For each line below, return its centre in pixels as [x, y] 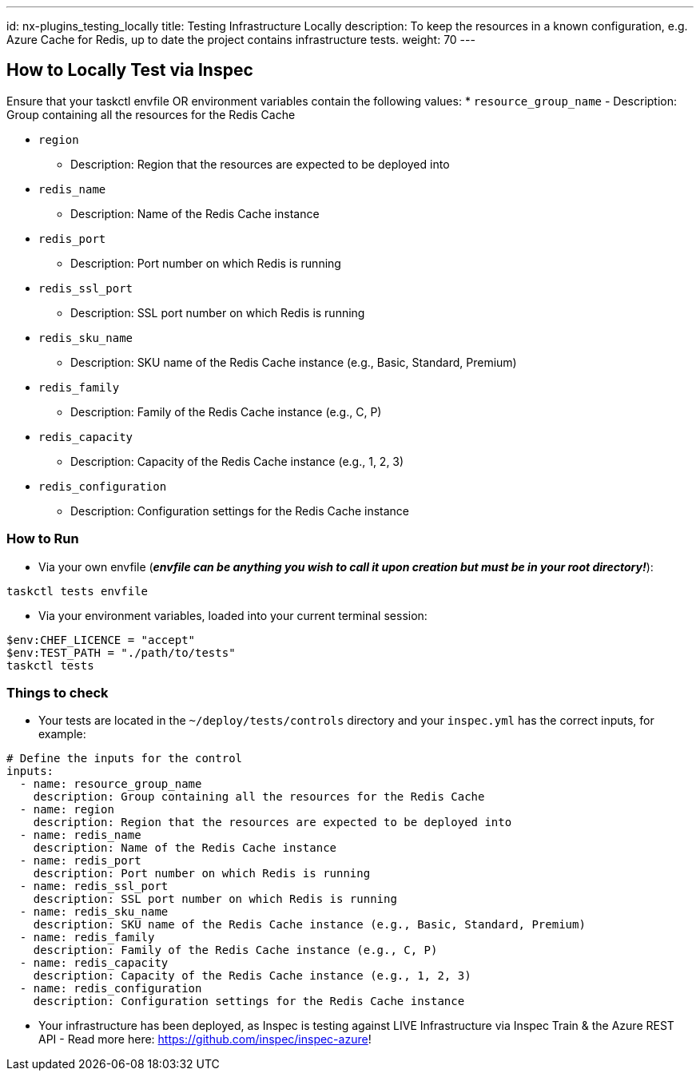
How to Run [43, 539]
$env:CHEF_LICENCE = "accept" [101, 640]
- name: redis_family [87, 938]
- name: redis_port [80, 861]
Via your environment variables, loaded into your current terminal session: [233, 615]
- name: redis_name [80, 835]
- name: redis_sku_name [94, 912]
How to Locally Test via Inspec [130, 70]
